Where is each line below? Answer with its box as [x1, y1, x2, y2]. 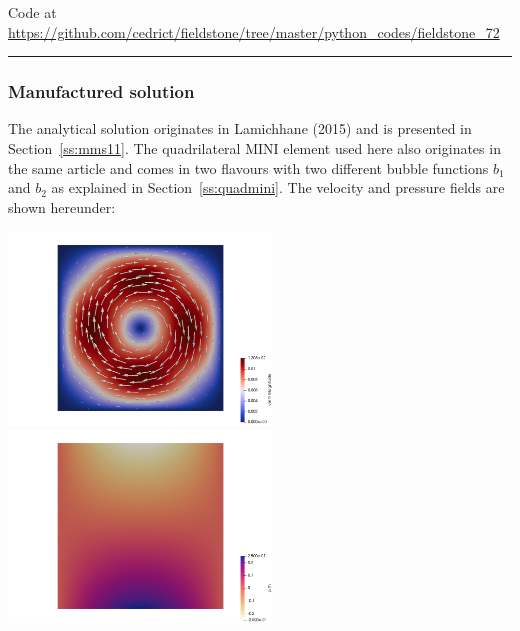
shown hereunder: [8, 196, 116, 217]
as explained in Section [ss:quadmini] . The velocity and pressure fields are [51, 177, 505, 198]
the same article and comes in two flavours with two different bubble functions [8, 157, 489, 178]
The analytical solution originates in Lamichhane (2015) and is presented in [8, 118, 472, 139]
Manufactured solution [8, 79, 195, 104]
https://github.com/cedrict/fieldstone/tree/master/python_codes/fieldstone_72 [8, 21, 500, 42]
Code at [8, 2, 57, 22]
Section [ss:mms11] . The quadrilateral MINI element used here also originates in [8, 138, 501, 158]
